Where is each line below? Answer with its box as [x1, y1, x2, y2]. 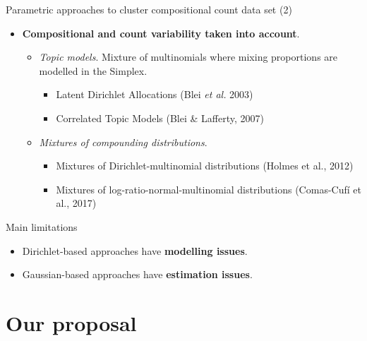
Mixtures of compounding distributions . [39, 134, 207, 149]
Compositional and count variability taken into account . [22, 25, 300, 40]
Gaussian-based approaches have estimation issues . [22, 267, 253, 282]
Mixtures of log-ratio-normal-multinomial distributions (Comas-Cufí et [56, 181, 361, 196]
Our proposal [6, 308, 137, 337]
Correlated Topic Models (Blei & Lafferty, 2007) [56, 110, 264, 125]
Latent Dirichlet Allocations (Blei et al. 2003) [56, 87, 253, 102]
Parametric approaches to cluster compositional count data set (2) [6, 2, 292, 16]
